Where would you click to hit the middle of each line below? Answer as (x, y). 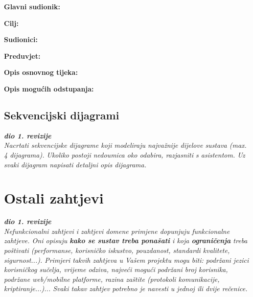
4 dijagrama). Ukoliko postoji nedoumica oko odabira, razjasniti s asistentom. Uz (125, 154)
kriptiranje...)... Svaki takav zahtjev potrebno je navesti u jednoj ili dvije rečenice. (126, 288)
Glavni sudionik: (32, 6)
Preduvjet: (22, 56)
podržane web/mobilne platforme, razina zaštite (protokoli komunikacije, (112, 279)
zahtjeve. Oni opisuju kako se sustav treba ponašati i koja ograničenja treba (126, 240)
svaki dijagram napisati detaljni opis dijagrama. (75, 164)
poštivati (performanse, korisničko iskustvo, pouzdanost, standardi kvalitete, (117, 250)
